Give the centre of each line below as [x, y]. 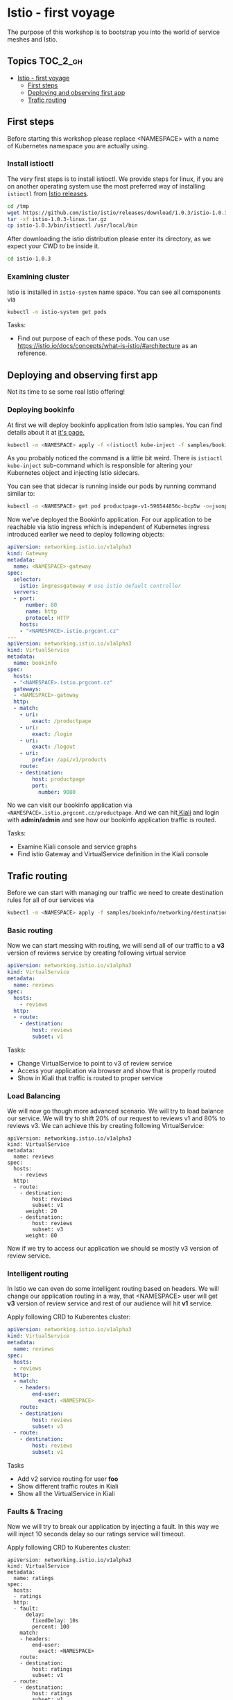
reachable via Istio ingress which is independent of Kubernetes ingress [109, 527]
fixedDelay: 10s [55, 1621]
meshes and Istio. [32, 39]
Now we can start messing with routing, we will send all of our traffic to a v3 [116, 946]
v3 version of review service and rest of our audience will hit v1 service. [110, 1303]
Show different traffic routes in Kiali [68, 1486]
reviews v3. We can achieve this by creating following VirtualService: [106, 1126]
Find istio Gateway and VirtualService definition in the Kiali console [113, 854]
